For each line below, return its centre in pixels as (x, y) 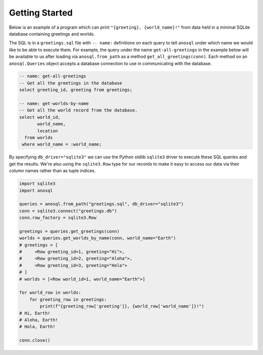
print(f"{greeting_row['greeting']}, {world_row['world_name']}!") (122, 306)
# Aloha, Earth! (39, 320)
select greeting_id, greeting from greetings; (76, 90)
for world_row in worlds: (50, 293)
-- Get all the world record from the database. (78, 110)
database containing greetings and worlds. (52, 34)
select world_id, (40, 117)
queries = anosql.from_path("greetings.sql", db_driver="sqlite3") (102, 204)
